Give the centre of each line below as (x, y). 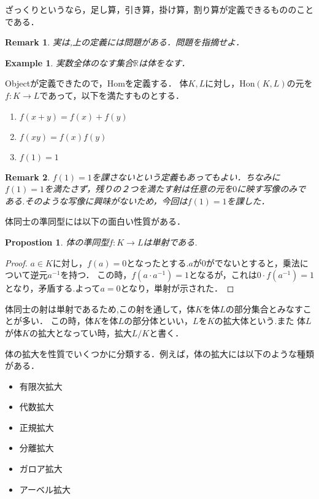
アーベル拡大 (45, 489)
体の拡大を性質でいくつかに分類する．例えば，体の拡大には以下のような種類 (159, 353)
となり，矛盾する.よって (53, 288)
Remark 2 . (28, 176)
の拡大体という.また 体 (260, 321)
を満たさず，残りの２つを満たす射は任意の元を (139, 189)
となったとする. (158, 262)
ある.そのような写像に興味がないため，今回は (96, 200)
